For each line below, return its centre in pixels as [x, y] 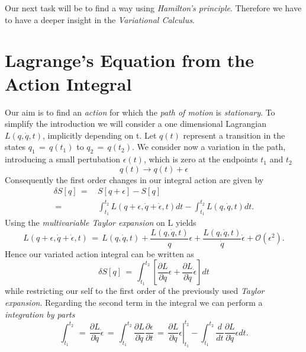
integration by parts [40, 314]
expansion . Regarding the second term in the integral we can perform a [134, 303]
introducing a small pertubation [63, 159]
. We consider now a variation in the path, [209, 147]
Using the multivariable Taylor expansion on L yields [101, 223]
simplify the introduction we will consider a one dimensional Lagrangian [136, 124]
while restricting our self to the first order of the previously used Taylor [135, 291]
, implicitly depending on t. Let [100, 135]
